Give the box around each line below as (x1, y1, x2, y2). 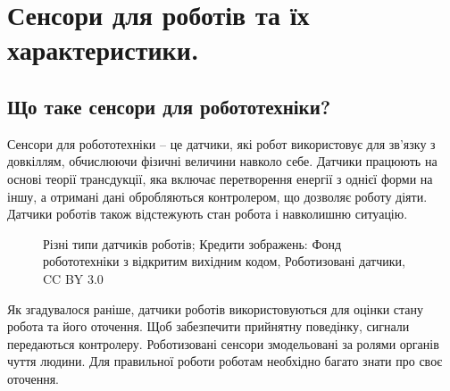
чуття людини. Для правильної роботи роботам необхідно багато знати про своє (7, 352, 443, 370)
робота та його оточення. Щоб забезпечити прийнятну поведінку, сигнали (7, 317, 410, 336)
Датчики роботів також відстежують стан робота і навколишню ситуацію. (7, 204, 408, 223)
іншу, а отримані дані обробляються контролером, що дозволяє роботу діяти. (7, 187, 428, 205)
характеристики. (7, 31, 199, 68)
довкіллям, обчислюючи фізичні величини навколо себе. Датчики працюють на (7, 152, 437, 171)
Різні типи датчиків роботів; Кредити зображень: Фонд (43, 234, 342, 253)
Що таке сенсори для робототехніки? (7, 92, 331, 120)
